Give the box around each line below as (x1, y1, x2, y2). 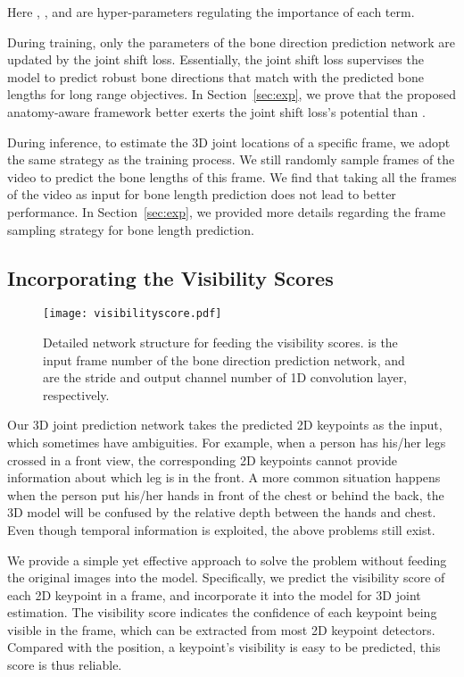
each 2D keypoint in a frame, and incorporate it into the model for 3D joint (7, 585, 421, 604)
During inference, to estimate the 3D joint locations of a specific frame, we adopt (7, 132, 451, 151)
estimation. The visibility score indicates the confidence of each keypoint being (7, 603, 437, 622)
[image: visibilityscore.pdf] (43, 307, 222, 321)
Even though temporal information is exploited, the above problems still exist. (7, 520, 435, 539)
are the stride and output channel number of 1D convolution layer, (43, 368, 408, 387)
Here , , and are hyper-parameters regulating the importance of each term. (7, 3, 415, 21)
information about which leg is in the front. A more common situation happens (7, 468, 441, 487)
